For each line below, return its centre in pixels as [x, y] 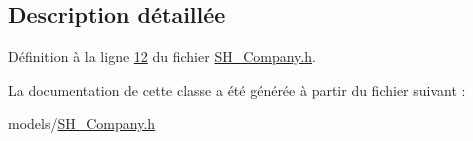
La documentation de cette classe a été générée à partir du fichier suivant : [237, 89]
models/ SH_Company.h [82, 123]
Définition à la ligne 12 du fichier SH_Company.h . [162, 56]
